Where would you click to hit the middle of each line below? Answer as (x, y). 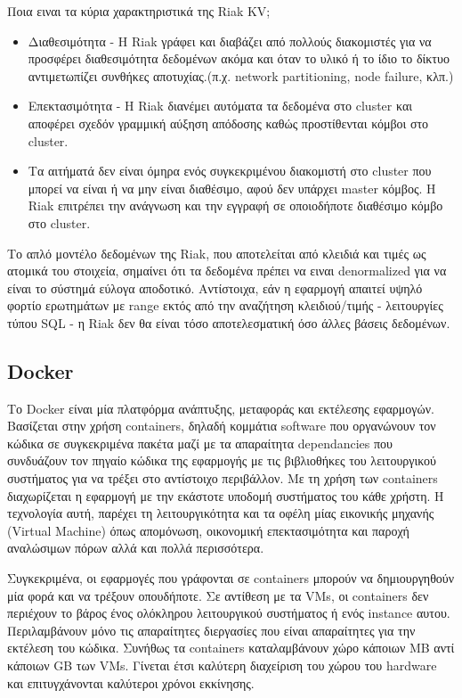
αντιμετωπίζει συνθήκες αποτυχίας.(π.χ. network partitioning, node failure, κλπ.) (241, 75)
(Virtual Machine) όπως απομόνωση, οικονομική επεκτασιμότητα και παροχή (208, 530)
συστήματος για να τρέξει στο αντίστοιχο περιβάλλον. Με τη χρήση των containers (223, 478)
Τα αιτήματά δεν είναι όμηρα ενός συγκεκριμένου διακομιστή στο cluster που (230, 171)
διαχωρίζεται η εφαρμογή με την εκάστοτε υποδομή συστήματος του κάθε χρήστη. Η (226, 495)
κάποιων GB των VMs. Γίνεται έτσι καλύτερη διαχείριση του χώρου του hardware (222, 665)
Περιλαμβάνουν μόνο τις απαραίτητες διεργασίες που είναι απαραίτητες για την (211, 630)
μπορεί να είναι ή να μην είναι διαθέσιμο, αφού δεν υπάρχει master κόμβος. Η (232, 188)
